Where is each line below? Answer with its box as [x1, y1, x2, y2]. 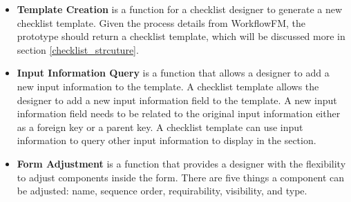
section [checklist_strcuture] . [17, 42, 139, 57]
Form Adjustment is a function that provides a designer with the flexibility [17, 156, 346, 170]
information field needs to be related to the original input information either [17, 106, 341, 121]
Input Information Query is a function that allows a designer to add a [17, 65, 330, 80]
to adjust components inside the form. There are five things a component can [17, 170, 345, 184]
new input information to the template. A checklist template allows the [17, 79, 319, 93]
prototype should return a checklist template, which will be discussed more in [17, 29, 345, 43]
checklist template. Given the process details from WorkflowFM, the [17, 15, 305, 30]
